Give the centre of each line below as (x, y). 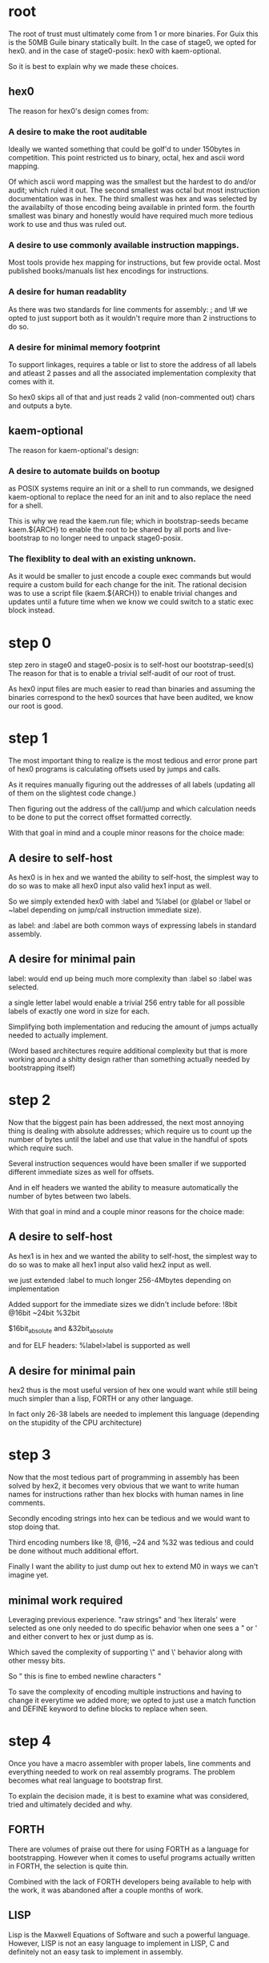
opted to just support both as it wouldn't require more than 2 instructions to (132, 318)
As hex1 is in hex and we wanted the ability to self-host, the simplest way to (133, 1256)
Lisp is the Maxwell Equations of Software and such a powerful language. (129, 1934)
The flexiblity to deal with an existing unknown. (102, 558)
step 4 (30, 1741)
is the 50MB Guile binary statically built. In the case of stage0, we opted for (132, 42)
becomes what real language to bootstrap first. (86, 1780)
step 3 (30, 1455)
